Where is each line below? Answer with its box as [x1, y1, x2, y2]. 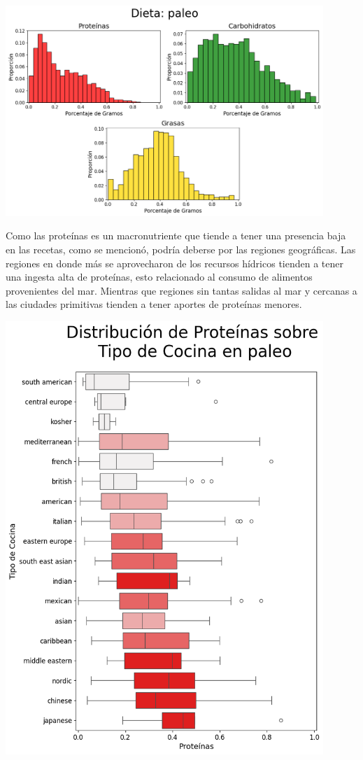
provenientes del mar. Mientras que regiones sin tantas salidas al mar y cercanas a [6, 283, 357, 297]
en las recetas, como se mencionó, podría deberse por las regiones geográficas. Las [6, 241, 356, 256]
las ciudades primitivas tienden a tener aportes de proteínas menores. [6, 297, 302, 311]
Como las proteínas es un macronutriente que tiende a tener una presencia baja [6, 228, 346, 243]
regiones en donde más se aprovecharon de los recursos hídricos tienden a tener [6, 255, 343, 270]
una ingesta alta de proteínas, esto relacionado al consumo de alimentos [6, 269, 313, 284]
